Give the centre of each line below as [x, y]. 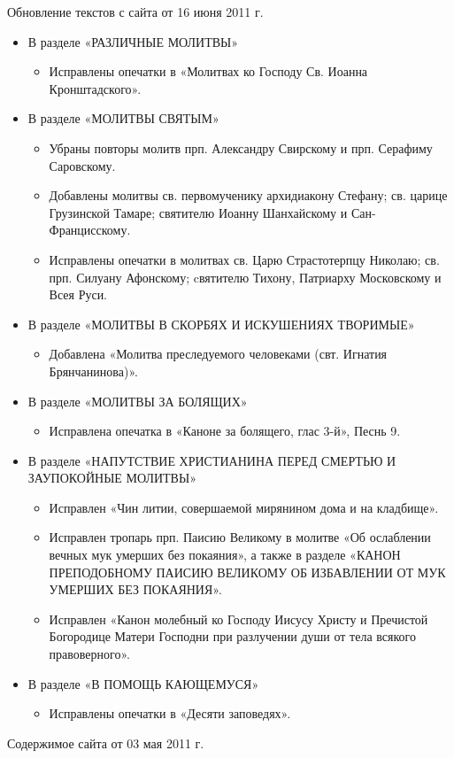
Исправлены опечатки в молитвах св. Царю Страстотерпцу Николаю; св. [244, 259]
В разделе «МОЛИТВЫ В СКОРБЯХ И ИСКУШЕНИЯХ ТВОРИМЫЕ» [221, 324]
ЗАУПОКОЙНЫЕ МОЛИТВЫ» [112, 478]
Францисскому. [90, 230]
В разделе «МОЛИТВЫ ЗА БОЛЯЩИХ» [138, 401]
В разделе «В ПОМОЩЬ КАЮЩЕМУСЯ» [143, 683]
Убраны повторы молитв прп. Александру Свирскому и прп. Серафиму [241, 147]
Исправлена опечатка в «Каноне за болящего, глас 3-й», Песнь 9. [225, 431]
